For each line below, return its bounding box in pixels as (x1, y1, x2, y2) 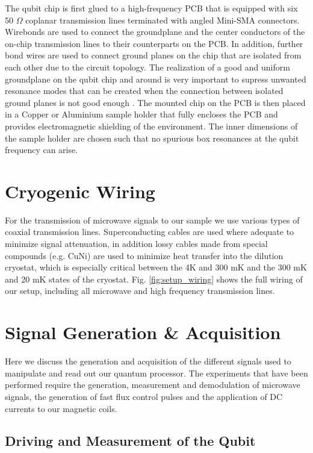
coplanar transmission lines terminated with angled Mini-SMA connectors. (25, 13, 300, 26)
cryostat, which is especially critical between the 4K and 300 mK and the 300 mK (5, 261, 307, 273)
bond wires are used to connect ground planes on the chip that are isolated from (5, 49, 302, 61)
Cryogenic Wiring (5, 178, 155, 203)
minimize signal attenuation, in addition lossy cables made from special (5, 237, 268, 250)
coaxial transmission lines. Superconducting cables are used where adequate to (5, 225, 294, 238)
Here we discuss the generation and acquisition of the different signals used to (5, 355, 291, 367)
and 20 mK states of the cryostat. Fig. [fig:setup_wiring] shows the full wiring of (5, 272, 303, 285)
